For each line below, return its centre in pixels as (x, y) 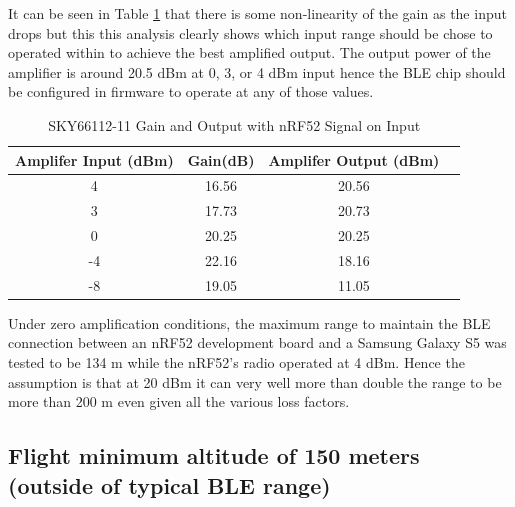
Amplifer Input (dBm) (94, 159)
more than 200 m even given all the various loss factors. (179, 401)
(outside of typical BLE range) (169, 484)
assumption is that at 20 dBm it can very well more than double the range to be (255, 381)
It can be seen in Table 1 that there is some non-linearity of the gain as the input (257, 13)
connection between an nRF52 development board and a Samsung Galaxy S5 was (257, 342)
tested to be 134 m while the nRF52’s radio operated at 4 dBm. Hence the (236, 362)
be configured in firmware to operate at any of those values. (191, 91)
